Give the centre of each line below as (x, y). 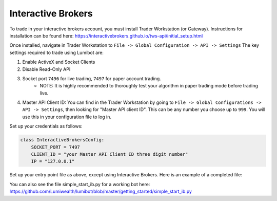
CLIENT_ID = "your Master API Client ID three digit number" (110, 154)
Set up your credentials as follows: (46, 126)
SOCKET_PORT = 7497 (56, 147)
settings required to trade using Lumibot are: (56, 52)
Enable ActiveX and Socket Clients (59, 62)
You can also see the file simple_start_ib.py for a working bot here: (80, 184)
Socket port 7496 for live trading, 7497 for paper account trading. (92, 78)
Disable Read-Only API (46, 69)
